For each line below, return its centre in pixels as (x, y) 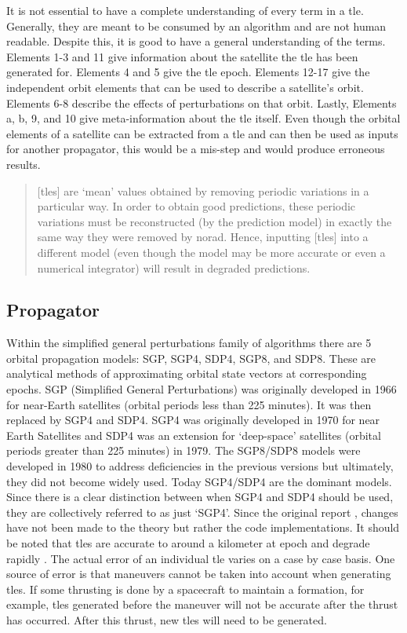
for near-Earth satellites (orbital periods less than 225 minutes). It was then (189, 404)
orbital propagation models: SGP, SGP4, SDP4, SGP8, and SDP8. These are (191, 358)
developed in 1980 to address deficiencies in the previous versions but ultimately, (200, 466)
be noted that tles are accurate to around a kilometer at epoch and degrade (188, 543)
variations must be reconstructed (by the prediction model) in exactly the (214, 221)
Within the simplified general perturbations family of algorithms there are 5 (189, 343)
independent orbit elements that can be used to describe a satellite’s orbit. (185, 87)
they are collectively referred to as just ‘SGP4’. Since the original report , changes (202, 512)
